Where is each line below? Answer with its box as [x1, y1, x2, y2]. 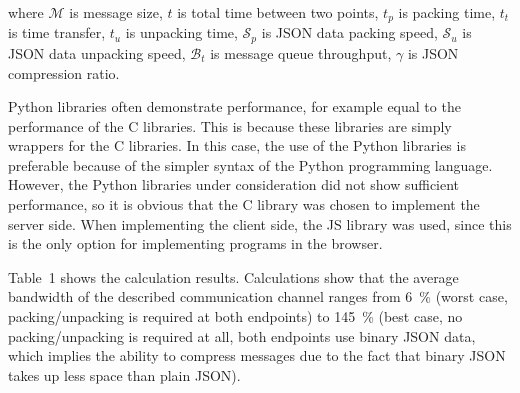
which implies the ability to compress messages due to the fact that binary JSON [8, 345, 506, 366]
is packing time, [398, 2, 496, 22]
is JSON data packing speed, [261, 22, 438, 43]
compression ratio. [8, 62, 120, 83]
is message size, [69, 2, 163, 22]
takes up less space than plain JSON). [8, 364, 241, 385]
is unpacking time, [125, 22, 238, 43]
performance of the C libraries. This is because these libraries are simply [8, 115, 452, 136]
